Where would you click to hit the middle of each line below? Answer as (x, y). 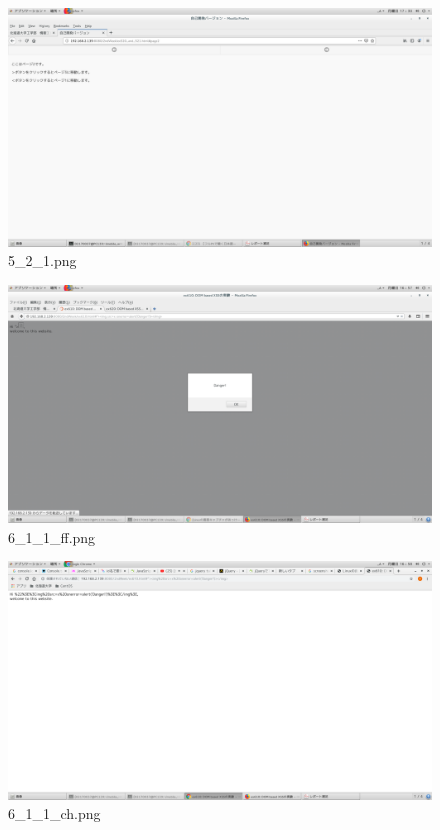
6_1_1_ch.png (54, 813)
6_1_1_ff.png (52, 536)
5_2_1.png (42, 260)
